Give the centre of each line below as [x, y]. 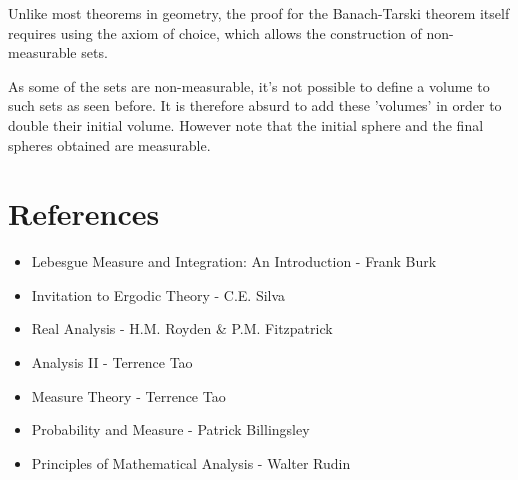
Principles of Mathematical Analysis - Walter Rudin [191, 462]
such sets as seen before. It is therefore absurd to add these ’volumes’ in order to [255, 105]
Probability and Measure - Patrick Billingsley [170, 429]
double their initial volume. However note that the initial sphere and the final [246, 124]
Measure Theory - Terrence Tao [128, 395]
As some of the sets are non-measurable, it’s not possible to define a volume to [249, 85]
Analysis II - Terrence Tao [112, 362]
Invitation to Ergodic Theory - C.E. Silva [158, 294]
